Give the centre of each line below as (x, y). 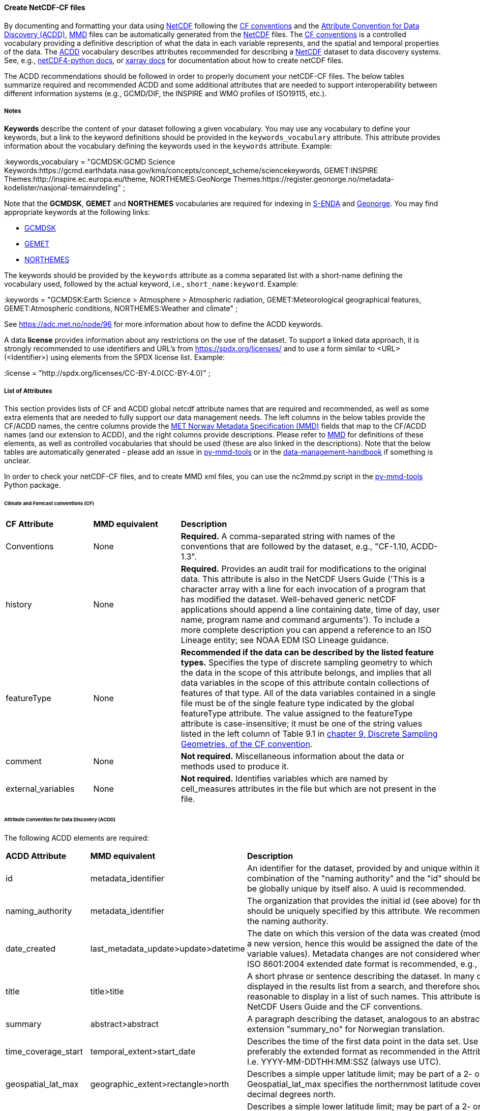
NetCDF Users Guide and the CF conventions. (335, 1006)
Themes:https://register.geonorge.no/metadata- (313, 179)
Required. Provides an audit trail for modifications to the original (304, 568)
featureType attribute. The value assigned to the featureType (297, 713)
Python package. (33, 485)
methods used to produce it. (235, 766)
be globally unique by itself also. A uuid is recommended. (356, 888)
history (19, 604)
